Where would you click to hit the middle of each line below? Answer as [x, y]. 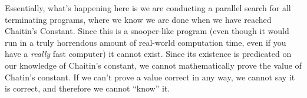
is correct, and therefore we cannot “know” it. [88, 88]
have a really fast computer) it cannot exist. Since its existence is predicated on [148, 54]
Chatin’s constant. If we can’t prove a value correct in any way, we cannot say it [150, 77]
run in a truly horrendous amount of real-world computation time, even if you [146, 42]
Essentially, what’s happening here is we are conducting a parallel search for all [148, 8]
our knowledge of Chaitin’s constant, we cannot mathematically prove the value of [153, 65]
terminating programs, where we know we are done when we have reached [138, 19]
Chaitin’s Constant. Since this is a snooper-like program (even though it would [147, 31]
